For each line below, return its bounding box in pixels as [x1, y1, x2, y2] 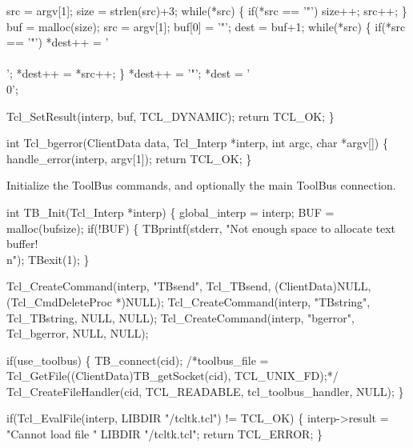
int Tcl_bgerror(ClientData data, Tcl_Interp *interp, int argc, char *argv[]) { [6, 134, 388, 151]
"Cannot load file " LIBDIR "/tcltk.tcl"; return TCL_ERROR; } [6, 426, 323, 442]
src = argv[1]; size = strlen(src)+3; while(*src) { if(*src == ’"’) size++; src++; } [6, 2, 407, 18]
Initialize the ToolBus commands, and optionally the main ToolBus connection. [6, 177, 396, 194]
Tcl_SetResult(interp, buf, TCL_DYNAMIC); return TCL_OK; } [6, 107, 335, 124]
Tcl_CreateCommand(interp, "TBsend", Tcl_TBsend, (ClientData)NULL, [6, 278, 371, 294]
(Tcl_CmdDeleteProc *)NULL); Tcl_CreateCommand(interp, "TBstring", [6, 293, 371, 310]
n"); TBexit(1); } [6, 250, 90, 267]
